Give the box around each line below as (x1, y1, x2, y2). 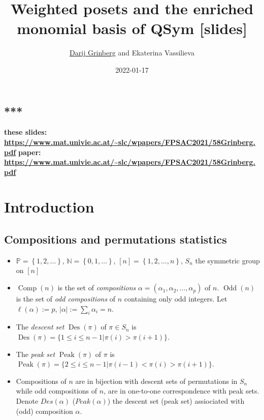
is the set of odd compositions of (16, 293, 116, 304)
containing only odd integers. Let (124, 293, 227, 304)
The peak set (16, 348, 55, 359)
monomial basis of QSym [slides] (17, 18, 247, 39)
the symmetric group (195, 255, 260, 265)
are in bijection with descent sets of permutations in (75, 375, 238, 386)
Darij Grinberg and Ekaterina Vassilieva (70, 47, 194, 58)
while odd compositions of (16, 385, 97, 396)
